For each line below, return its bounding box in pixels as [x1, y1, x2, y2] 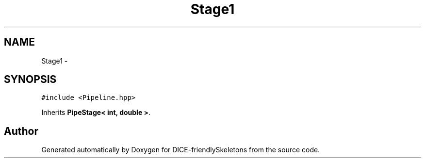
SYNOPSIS [4, 73, 57, 86]
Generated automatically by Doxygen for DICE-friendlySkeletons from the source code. [41, 146, 320, 154]
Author [4, 125, 38, 137]
